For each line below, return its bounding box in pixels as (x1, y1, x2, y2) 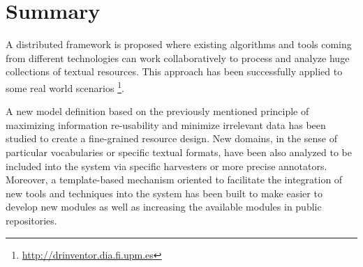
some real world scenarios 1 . (6, 78, 124, 95)
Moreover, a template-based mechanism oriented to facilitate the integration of (6, 172, 343, 187)
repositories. (6, 213, 57, 227)
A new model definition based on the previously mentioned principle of (6, 104, 309, 119)
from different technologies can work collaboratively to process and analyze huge (6, 50, 350, 65)
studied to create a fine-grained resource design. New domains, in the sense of (6, 131, 338, 146)
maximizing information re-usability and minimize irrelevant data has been (6, 117, 326, 132)
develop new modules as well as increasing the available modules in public (6, 199, 322, 214)
